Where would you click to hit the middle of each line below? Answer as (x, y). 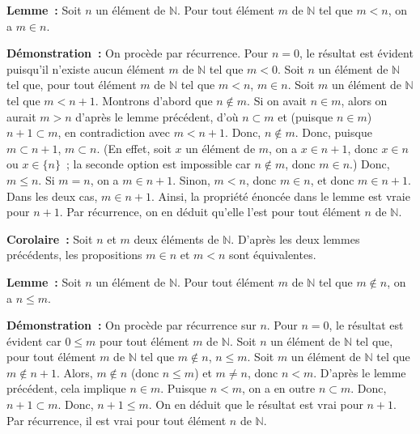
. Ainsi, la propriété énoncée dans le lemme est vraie (281, 196)
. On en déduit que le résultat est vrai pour (256, 404)
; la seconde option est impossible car (158, 164)
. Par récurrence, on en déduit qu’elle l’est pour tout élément (210, 212)
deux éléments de (176, 238)
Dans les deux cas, (52, 196)
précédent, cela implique (66, 388)
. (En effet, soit (134, 148)
